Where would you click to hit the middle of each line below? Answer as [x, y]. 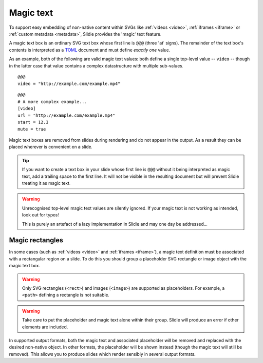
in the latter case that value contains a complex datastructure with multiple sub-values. [96, 65]
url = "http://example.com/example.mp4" [66, 115]
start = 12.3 [33, 122]
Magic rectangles [36, 240]
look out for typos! [41, 215]
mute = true [32, 129]
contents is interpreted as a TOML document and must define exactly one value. [90, 50]
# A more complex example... [52, 102]
